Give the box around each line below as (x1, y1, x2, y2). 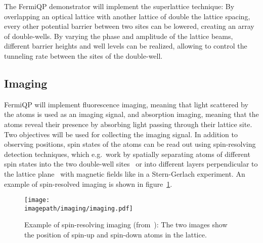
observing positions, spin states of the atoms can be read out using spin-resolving (4, 139, 256, 149)
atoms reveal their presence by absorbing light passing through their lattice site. (4, 118, 252, 129)
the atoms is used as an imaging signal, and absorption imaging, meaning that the (4, 109, 259, 119)
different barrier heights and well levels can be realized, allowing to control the (4, 40, 247, 51)
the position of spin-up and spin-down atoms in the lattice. (24, 229, 207, 240)
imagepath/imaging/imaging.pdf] (24, 205, 133, 212)
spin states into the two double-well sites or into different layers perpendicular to (4, 158, 258, 169)
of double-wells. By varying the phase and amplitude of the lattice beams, (4, 30, 233, 41)
